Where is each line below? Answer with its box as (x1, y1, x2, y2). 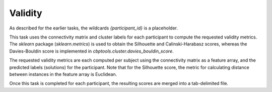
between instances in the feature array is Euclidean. (9, 71, 117, 77)
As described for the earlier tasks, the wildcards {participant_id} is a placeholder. (9, 25, 178, 31)
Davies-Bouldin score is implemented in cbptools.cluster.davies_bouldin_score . (9, 48, 174, 54)
